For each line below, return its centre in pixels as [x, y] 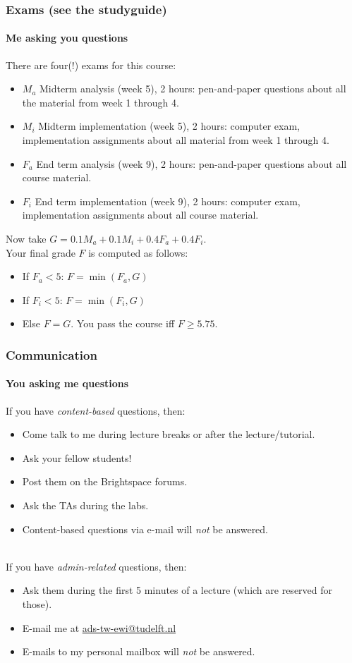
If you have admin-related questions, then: [96, 566]
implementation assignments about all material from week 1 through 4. [176, 140]
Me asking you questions [67, 38]
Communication [51, 354]
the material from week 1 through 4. [101, 102]
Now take [26, 238]
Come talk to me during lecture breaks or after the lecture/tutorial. [169, 434]
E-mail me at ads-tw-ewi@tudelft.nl [99, 627]
